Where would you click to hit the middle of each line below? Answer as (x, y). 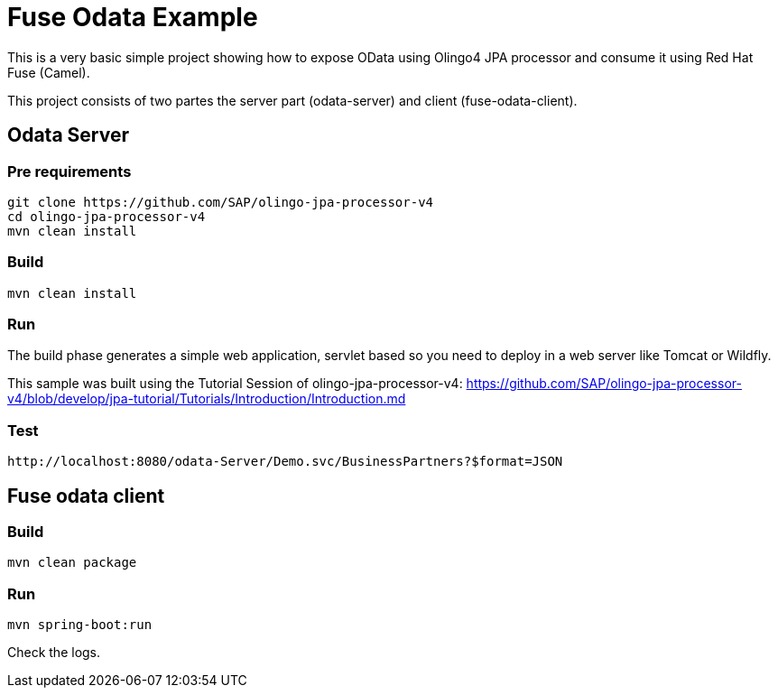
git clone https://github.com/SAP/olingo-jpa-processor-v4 (221, 202)
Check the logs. (54, 653)
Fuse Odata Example (133, 17)
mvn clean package (72, 563)
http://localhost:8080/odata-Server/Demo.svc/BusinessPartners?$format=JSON (285, 462)
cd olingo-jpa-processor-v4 (107, 216)
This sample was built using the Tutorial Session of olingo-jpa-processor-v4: (235, 384)
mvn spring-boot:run (80, 625)
